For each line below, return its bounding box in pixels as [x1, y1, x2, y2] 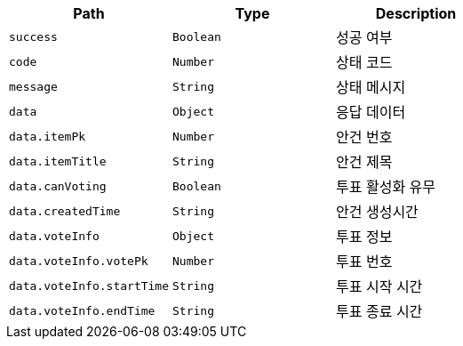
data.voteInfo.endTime [9, 303, 156, 318]
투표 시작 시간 [336, 278, 423, 295]
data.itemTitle [9, 154, 107, 168]
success [9, 29, 58, 44]
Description [375, 4, 457, 22]
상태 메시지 [336, 78, 406, 96]
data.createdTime [9, 204, 121, 218]
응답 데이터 [336, 103, 406, 121]
